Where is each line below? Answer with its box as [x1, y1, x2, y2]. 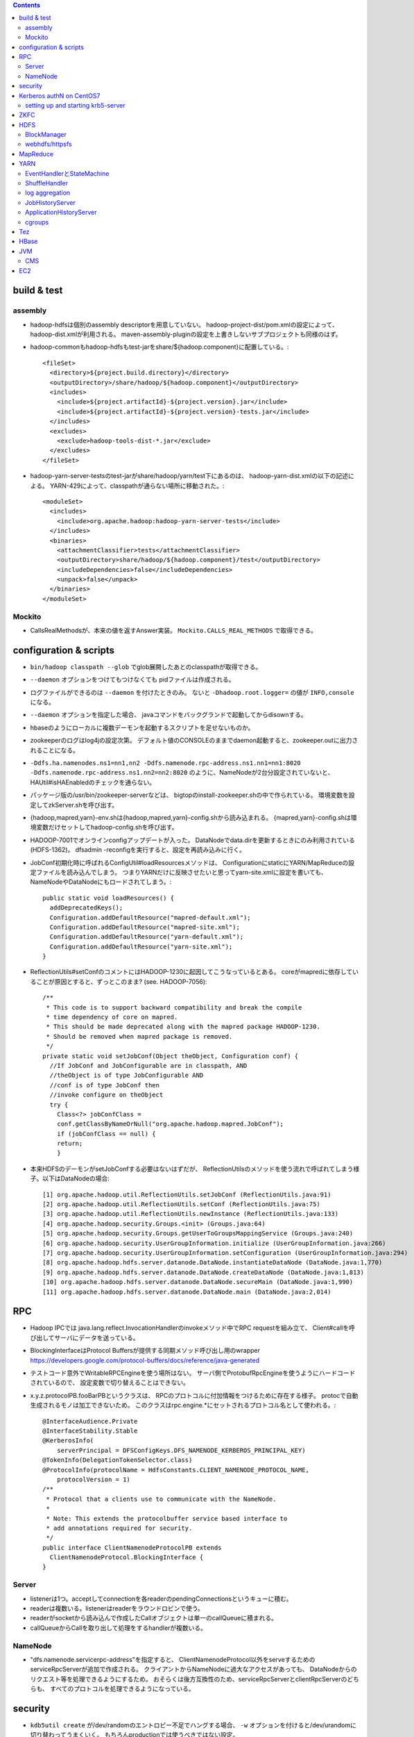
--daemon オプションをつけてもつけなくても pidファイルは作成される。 [30, 675, 235, 684]
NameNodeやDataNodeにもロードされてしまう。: [30, 878, 172, 886]
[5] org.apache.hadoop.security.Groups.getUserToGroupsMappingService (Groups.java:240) [42, 1230, 354, 1237]
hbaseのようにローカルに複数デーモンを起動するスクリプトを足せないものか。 [30, 723, 255, 732]
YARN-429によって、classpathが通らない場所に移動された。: [49, 481, 225, 490]
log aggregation [25, 188, 71, 197]
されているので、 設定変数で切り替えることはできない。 [30, 1378, 190, 1387]
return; [56, 1139, 83, 1148]
